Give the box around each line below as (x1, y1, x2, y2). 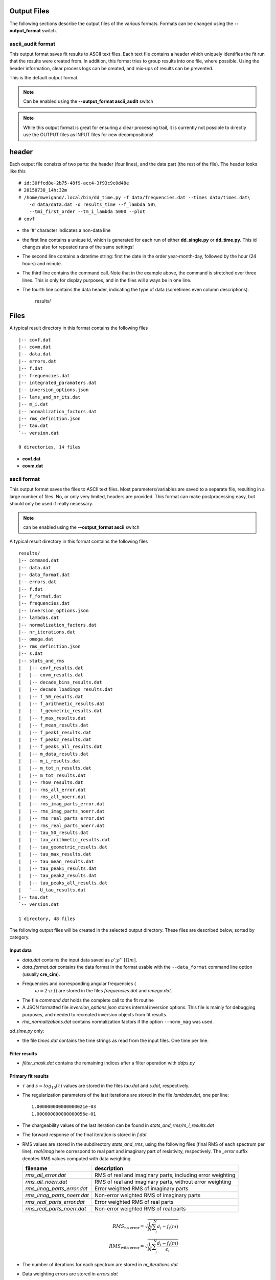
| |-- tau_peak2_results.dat (18, 873, 97, 879)
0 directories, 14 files (18, 444, 81, 450)
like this (9, 168, 26, 174)
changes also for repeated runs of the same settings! (22, 244, 134, 250)
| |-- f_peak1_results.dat (18, 730, 91, 735)
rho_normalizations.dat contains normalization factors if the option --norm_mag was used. (22, 1018, 214, 1025)
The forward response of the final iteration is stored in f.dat (22, 1132, 147, 1138)
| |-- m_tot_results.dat (18, 772, 86, 778)
